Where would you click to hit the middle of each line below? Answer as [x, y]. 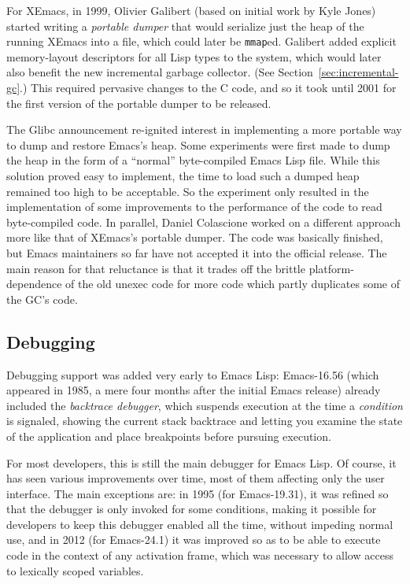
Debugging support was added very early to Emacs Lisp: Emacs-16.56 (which [193, 374]
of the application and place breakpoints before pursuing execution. [169, 436]
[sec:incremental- [358, 72]
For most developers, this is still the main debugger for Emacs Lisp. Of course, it [201, 462]
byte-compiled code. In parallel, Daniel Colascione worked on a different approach [203, 222]
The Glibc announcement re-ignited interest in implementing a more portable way [204, 129]
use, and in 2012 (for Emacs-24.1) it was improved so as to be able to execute [194, 540]
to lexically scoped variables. [75, 570]
